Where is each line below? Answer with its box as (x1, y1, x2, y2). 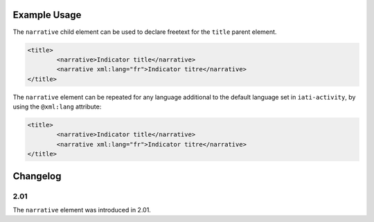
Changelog (12, 170, 62, 182)
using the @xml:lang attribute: (12, 102, 102, 111)
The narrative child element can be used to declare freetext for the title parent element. (12, 28, 277, 36)
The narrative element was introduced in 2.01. (12, 205, 152, 214)
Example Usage (12, 9, 82, 21)
